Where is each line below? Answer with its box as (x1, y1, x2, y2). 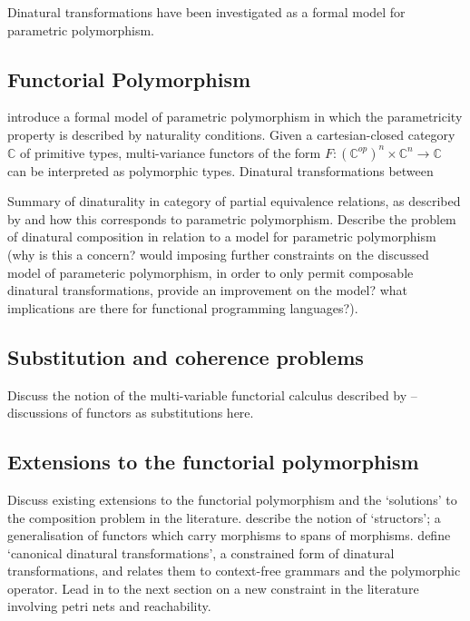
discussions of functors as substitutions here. (7, 403, 254, 422)
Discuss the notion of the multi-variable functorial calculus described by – (7, 385, 417, 404)
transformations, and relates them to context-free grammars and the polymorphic (7, 561, 461, 580)
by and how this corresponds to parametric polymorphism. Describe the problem (7, 209, 456, 228)
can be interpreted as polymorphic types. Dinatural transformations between (7, 161, 434, 180)
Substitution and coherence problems (7, 342, 364, 370)
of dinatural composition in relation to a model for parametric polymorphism (7, 227, 436, 246)
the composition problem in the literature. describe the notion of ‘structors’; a (7, 508, 441, 527)
